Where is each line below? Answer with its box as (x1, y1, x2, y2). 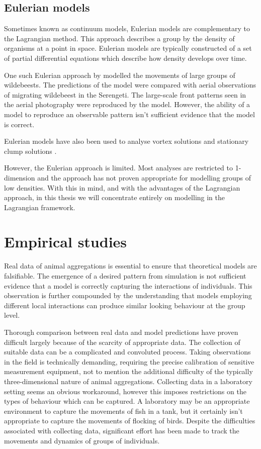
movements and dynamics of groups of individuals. (4, 435, 160, 445)
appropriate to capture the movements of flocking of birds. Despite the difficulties (4, 415, 255, 426)
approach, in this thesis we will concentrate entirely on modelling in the (4, 192, 225, 203)
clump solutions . (4, 145, 57, 156)
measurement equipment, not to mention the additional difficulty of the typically (4, 366, 253, 377)
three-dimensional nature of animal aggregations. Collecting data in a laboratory (4, 376, 252, 386)
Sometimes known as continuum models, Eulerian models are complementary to (4, 23, 250, 34)
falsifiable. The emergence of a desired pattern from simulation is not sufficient (4, 271, 246, 281)
